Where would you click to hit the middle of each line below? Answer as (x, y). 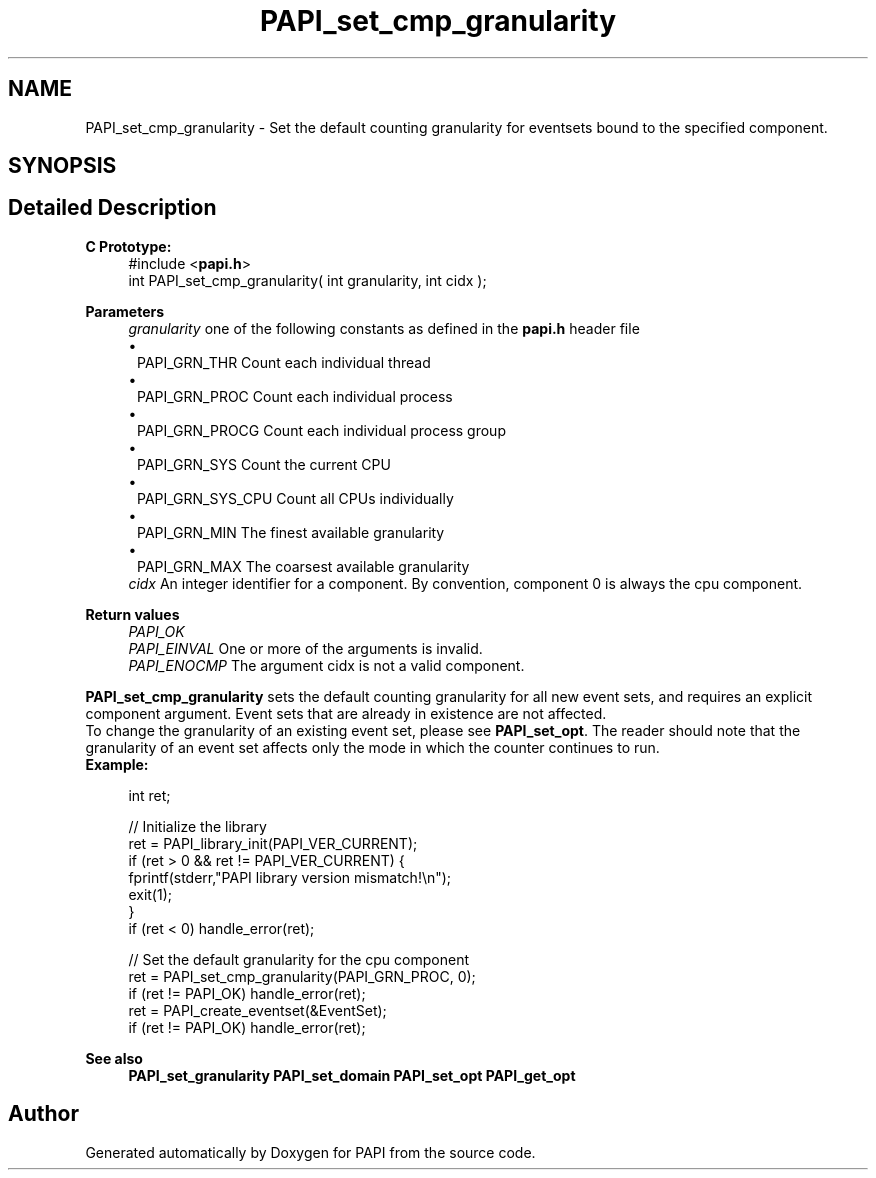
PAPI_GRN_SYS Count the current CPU (264, 464)
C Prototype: (128, 246)
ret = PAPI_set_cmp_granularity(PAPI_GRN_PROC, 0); (302, 976)
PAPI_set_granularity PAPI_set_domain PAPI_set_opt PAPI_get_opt (352, 1075)
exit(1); (150, 894)
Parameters (125, 311)
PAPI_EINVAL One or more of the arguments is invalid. (305, 648)
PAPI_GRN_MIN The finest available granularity (291, 532)
